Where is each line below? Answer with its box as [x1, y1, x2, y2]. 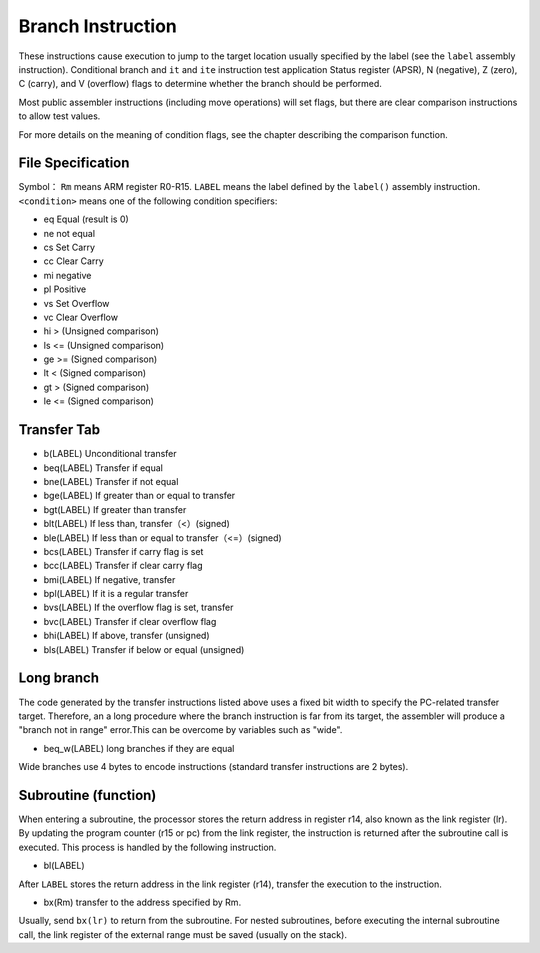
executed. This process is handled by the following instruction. [18, 841, 277, 853]
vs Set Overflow [43, 297, 110, 309]
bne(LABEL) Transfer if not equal [43, 475, 179, 487]
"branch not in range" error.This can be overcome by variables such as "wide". [18, 724, 343, 736]
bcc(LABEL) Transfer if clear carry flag [43, 560, 204, 572]
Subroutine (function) [18, 786, 157, 804]
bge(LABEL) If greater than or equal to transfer [43, 490, 236, 502]
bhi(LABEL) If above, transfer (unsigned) [43, 630, 210, 642]
